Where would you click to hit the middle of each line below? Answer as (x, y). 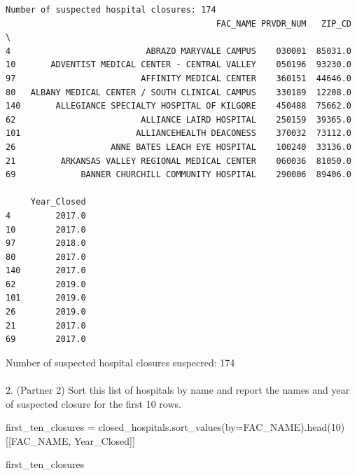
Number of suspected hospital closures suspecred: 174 (120, 362)
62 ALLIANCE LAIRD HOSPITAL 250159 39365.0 (178, 119)
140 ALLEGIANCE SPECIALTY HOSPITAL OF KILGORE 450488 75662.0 (178, 106)
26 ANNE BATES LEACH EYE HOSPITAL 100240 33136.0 (178, 147)
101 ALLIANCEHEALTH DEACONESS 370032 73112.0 (178, 133)
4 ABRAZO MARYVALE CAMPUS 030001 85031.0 (178, 51)
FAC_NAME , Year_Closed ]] (73, 440)
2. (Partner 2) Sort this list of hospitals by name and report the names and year (178, 390)
